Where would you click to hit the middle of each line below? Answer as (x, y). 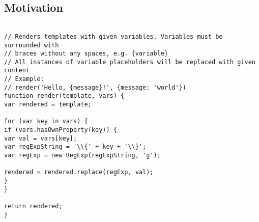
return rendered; (33, 206)
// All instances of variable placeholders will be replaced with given (130, 62)
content (17, 71)
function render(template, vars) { (64, 96)
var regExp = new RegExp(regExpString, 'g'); (82, 156)
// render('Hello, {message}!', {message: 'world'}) (95, 87)
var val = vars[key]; (41, 138)
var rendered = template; (48, 105)
